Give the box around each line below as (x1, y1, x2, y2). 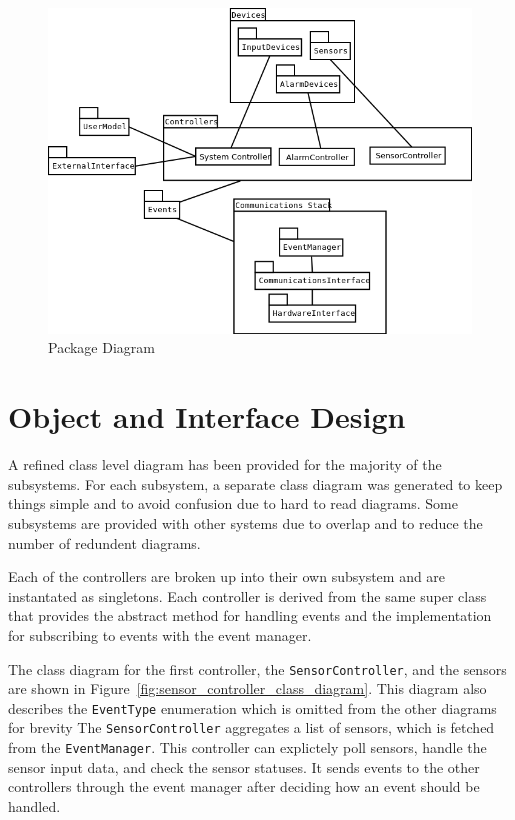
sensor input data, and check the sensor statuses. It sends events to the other (8, 756, 480, 777)
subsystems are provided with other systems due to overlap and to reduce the (8, 512, 483, 533)
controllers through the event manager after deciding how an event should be (8, 776, 480, 797)
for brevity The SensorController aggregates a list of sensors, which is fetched (8, 717, 495, 738)
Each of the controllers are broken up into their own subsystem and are (8, 566, 446, 587)
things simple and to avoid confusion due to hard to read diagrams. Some (8, 493, 459, 514)
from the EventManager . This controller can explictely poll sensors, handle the (8, 737, 487, 758)
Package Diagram (48, 337, 155, 358)
